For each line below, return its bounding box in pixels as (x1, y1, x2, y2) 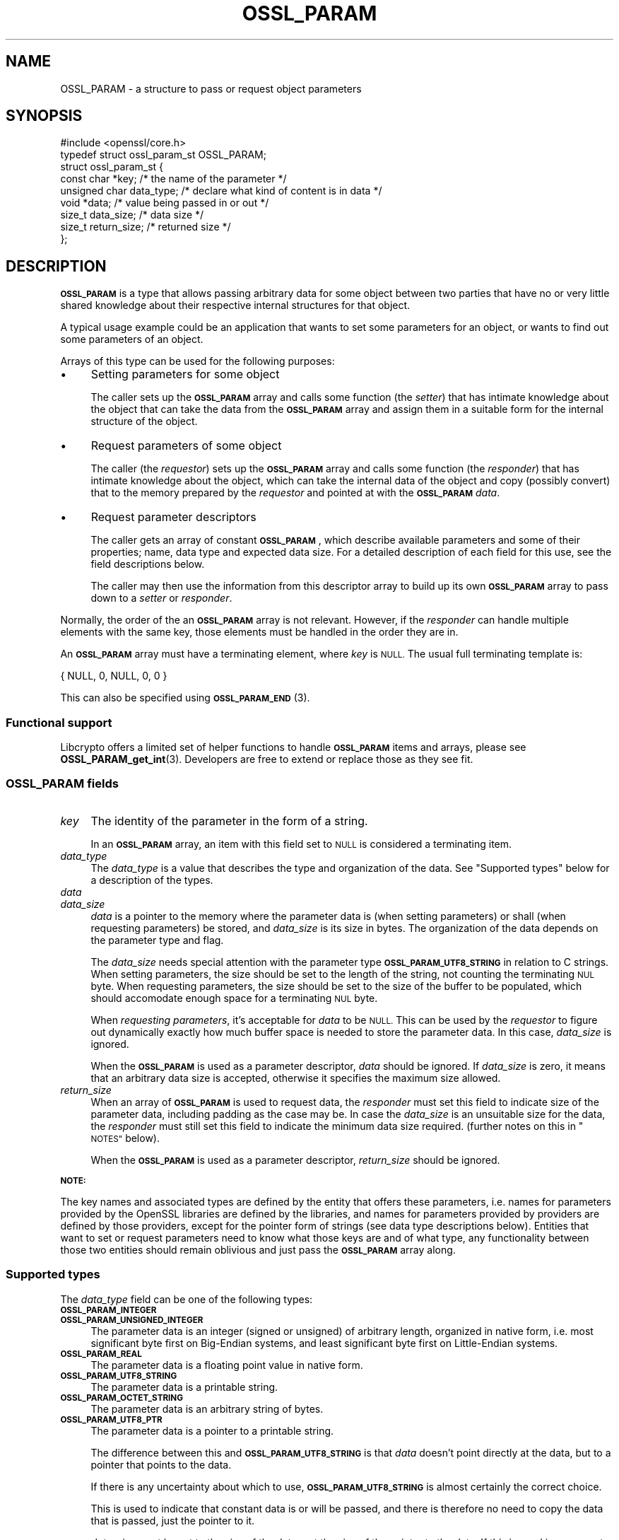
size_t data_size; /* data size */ (60, 209, 204, 221)
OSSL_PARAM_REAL (60, 1348, 142, 1359)
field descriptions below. (90, 558, 205, 571)
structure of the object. (90, 415, 198, 428)
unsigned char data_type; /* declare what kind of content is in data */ (60, 185, 382, 197)
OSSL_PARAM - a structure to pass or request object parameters (60, 82, 362, 95)
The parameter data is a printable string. (90, 1380, 278, 1393)
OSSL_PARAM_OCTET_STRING (60, 1392, 183, 1403)
